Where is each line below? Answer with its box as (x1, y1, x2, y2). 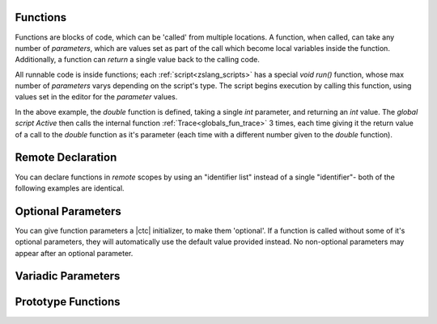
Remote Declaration (15, 150, 117, 165)
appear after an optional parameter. (15, 248, 134, 258)
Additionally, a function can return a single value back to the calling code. (15, 55, 261, 65)
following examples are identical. (15, 183, 125, 193)
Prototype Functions (15, 295, 121, 309)
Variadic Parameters (15, 269, 121, 283)
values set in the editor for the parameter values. (15, 92, 178, 102)
